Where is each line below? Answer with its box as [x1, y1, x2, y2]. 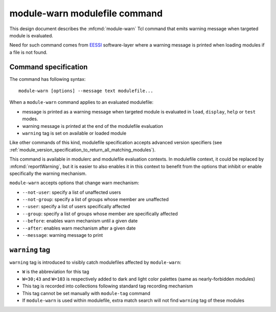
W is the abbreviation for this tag [22, 269, 89, 275]
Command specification [9, 62, 88, 71]
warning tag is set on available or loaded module [22, 130, 127, 136]
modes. [22, 116, 38, 122]
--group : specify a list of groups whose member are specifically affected [22, 210, 178, 217]
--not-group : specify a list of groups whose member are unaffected [22, 196, 169, 203]
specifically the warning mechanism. [9, 170, 87, 176]
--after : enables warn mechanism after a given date [22, 225, 136, 231]
